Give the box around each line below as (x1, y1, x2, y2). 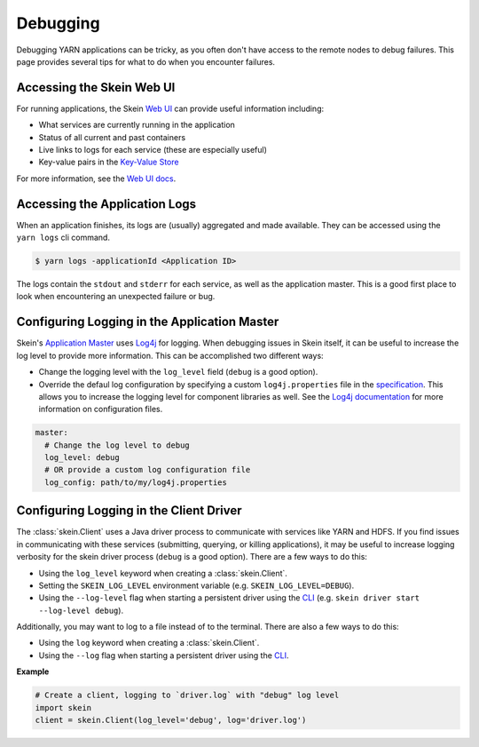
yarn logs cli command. (16, 232, 111, 243)
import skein (35, 703, 92, 712)
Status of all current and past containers (38, 131, 186, 142)
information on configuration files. (38, 404, 163, 415)
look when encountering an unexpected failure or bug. (16, 291, 216, 302)
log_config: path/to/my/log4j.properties (44, 477, 228, 488)
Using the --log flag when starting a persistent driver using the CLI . (38, 649, 289, 661)
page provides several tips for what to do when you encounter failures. (16, 56, 275, 67)
